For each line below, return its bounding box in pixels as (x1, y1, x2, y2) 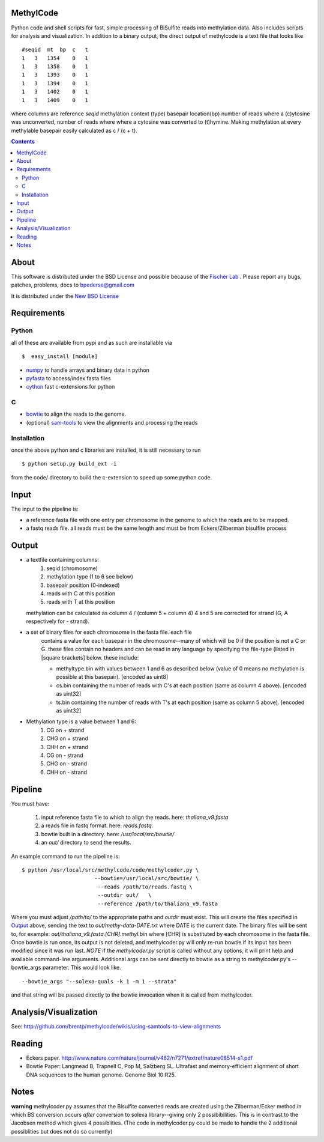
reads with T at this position (46, 598, 115, 606)
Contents (11, 138, 35, 145)
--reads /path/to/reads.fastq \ (97, 883, 193, 890)
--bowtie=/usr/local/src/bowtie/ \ (94, 875, 199, 882)
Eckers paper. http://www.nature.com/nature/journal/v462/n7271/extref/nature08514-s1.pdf (26, 1054, 253, 1062)
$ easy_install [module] (22, 353, 98, 360)
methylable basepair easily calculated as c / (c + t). (11, 127, 137, 134)
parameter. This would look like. (42, 964, 121, 971)
